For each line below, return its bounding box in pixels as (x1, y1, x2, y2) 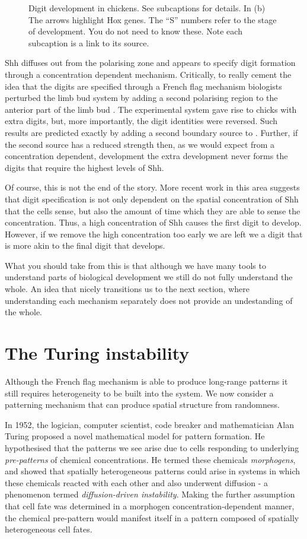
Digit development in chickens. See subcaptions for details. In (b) (28, 2, 266, 14)
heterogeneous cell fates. (5, 523, 92, 535)
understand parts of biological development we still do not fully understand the (5, 271, 293, 283)
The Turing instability (5, 341, 190, 365)
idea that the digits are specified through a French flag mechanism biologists (5, 80, 282, 92)
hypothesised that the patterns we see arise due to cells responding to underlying (5, 441, 299, 454)
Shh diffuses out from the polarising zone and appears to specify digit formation (5, 56, 296, 69)
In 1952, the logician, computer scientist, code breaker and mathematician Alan (5, 418, 294, 430)
